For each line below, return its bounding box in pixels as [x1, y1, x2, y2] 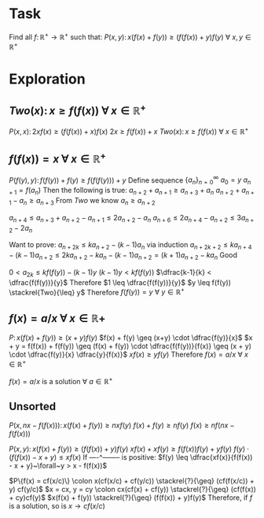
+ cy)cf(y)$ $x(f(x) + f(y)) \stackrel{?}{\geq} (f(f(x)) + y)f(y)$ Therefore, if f [9, 493, 253, 502]
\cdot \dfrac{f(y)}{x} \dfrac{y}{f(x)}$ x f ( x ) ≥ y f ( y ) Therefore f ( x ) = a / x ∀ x [9, 350, 248, 359]
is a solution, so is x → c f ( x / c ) [9, 501, 105, 511]
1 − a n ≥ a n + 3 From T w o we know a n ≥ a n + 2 [9, 195, 156, 207]
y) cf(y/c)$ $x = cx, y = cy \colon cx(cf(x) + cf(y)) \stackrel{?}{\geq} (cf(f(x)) [9, 485, 256, 494]
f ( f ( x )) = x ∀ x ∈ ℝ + [9, 150, 107, 166]
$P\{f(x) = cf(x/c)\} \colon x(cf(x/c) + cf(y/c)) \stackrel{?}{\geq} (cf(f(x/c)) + [9, 476, 255, 486]
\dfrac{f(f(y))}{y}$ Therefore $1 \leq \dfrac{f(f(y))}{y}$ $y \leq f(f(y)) [9, 277, 231, 287]
